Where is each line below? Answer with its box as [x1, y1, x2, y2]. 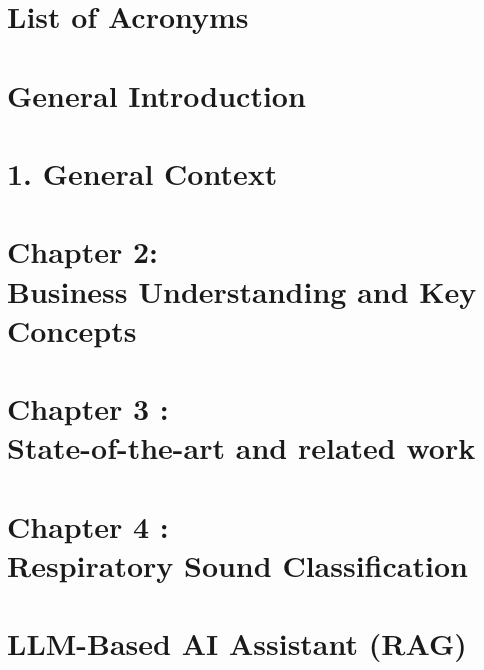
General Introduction [7, 74, 306, 115]
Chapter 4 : [7, 505, 169, 546]
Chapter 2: [7, 231, 159, 272]
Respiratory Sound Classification [7, 544, 468, 585]
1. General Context [7, 152, 278, 193]
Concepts [7, 309, 137, 350]
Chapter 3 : [7, 388, 169, 429]
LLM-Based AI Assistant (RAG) [7, 623, 467, 664]
